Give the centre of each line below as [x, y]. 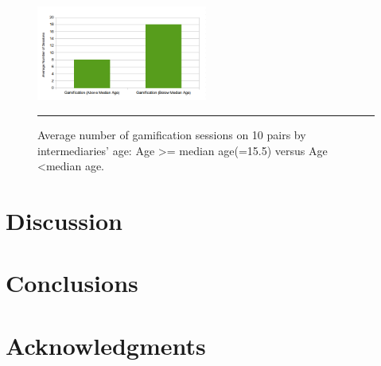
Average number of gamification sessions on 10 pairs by [172, 135]
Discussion [64, 220]
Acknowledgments [106, 345]
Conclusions [72, 283]
